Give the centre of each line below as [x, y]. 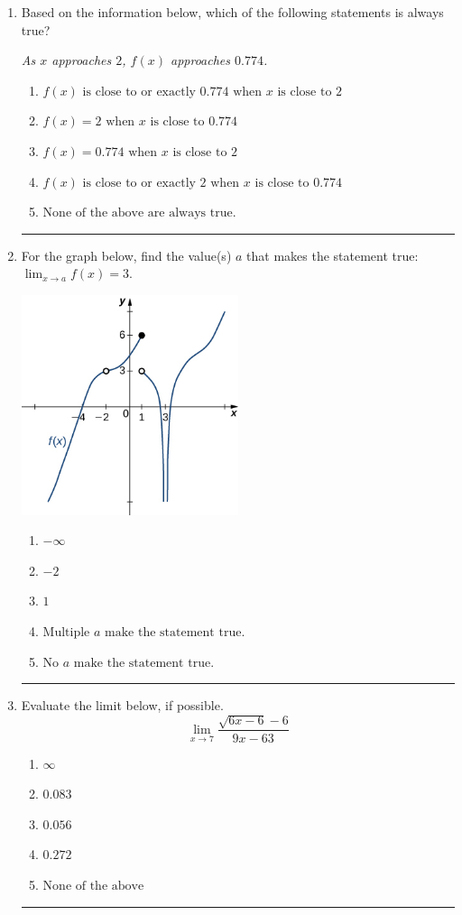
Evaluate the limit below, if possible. [122, 705]
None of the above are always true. [139, 213]
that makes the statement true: [333, 255]
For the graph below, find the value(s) [126, 255]
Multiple [66, 632]
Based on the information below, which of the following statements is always [232, 12]
